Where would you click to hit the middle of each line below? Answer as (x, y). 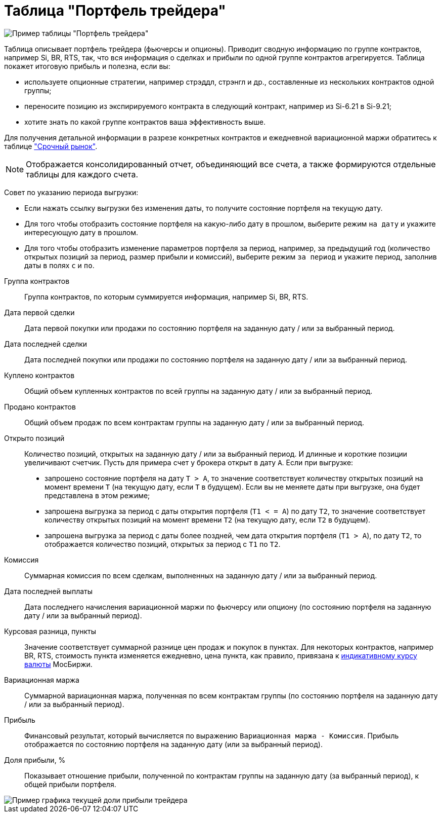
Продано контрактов (40, 406)
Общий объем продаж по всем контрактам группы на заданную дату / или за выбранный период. (194, 422)
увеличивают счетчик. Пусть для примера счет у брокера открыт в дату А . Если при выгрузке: (189, 462)
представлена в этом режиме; (97, 495)
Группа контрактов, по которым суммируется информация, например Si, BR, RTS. (166, 296)
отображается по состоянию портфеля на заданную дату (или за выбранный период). (173, 744)
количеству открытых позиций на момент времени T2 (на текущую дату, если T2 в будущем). (208, 519)
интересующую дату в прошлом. (81, 232)
